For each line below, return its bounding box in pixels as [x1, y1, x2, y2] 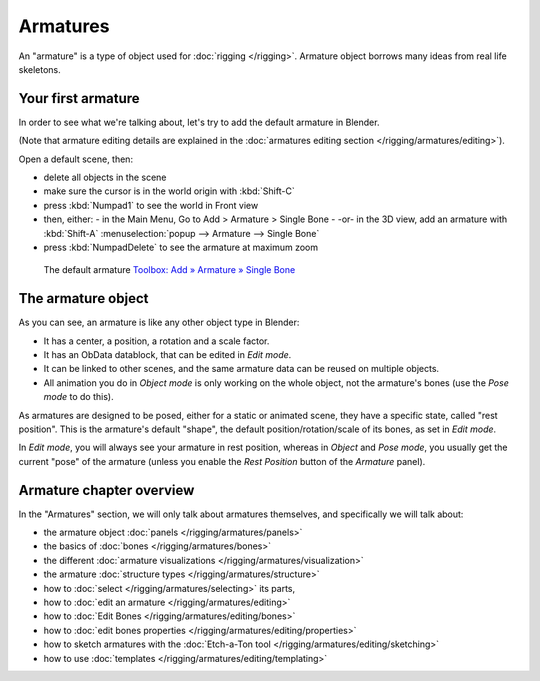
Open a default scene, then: [18, 153, 134, 165]
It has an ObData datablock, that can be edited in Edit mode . [43, 349, 292, 361]
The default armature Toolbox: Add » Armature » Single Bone [43, 264, 296, 276]
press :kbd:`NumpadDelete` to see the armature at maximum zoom [43, 241, 319, 253]
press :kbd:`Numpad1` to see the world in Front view [43, 199, 259, 211]
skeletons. [18, 63, 62, 75]
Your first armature [18, 90, 140, 107]
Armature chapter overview [18, 481, 195, 499]
